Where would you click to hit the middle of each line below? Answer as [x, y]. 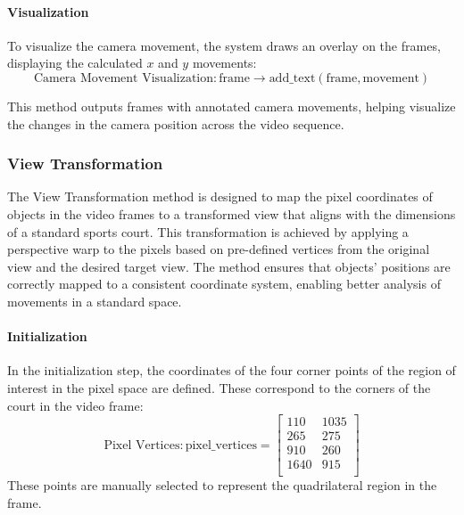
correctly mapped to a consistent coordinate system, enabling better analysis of [224, 284]
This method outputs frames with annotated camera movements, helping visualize [232, 106]
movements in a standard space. [95, 301]
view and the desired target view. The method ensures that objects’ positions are [229, 266]
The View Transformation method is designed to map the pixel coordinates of [220, 196]
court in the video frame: [75, 405]
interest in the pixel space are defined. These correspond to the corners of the [219, 387]
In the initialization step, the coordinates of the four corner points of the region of [232, 370]
